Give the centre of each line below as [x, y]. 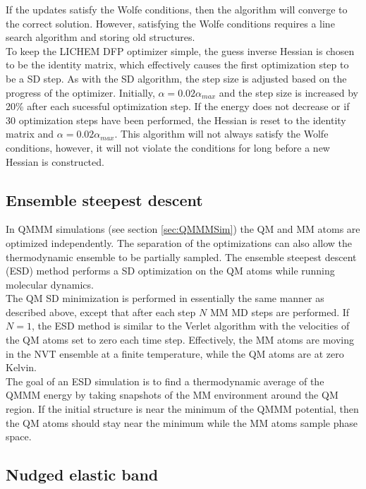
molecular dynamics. [50, 284]
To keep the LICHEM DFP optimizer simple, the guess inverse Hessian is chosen [180, 50]
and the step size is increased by [288, 92]
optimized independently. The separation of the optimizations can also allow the [179, 242]
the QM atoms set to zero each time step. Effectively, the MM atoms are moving [180, 340]
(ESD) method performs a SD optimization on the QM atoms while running [170, 271]
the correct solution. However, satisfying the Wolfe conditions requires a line [170, 23]
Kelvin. [21, 367]
